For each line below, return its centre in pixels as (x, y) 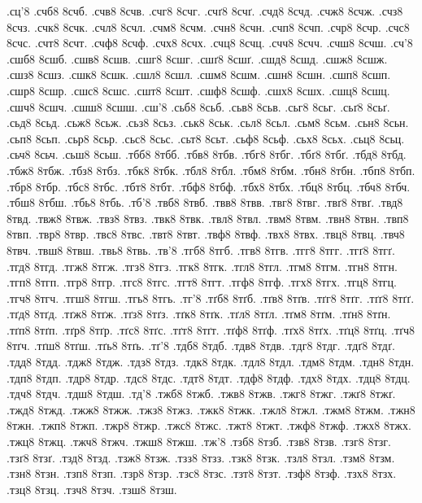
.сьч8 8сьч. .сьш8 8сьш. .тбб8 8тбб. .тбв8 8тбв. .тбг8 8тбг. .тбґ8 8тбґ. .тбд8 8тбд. (207, 154)
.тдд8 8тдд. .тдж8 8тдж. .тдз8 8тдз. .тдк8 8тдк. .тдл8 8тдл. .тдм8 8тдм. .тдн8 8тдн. (211, 362)
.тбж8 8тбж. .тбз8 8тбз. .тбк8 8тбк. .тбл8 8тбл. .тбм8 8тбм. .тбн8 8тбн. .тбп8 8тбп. (211, 170)
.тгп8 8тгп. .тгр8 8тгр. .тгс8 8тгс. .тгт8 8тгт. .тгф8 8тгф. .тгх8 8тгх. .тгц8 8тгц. (202, 282)
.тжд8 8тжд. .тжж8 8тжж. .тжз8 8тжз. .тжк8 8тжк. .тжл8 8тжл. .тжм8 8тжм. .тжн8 (211, 409)
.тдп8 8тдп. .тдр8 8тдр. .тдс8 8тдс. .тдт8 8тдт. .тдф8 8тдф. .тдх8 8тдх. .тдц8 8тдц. (209, 377)
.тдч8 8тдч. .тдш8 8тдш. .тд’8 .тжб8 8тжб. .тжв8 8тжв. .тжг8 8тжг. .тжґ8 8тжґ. (201, 394)
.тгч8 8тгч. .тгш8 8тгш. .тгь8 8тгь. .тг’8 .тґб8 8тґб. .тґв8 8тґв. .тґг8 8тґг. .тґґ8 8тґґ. (211, 297)
